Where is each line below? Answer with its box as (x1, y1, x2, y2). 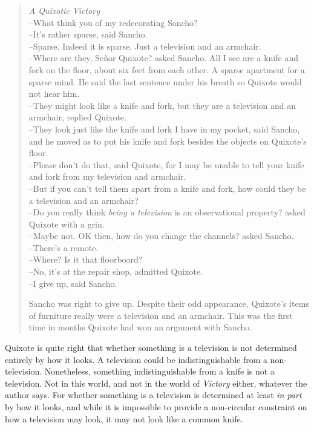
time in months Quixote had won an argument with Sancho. (28, 321, 252, 333)
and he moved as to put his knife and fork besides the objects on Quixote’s (28, 134, 307, 147)
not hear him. (28, 87, 80, 100)
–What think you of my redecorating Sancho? (28, 16, 198, 28)
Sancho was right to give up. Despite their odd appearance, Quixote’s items (28, 297, 309, 310)
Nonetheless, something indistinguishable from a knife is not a (44, 365, 275, 378)
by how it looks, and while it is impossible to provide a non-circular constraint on (5, 401, 307, 413)
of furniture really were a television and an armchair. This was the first (28, 309, 293, 321)
